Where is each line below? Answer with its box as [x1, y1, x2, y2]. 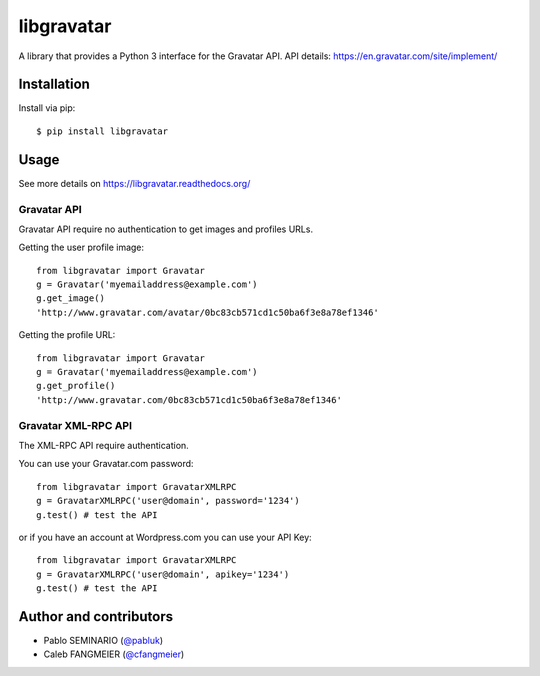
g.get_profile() [36, 380, 116, 392]
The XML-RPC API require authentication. [18, 439, 189, 451]
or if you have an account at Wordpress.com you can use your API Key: [18, 531, 312, 543]
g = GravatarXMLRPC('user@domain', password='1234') [36, 495, 300, 507]
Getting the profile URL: [18, 329, 116, 341]
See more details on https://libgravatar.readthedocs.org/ [18, 177, 251, 189]
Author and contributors [18, 608, 174, 625]
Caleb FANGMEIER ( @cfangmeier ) [43, 648, 185, 660]
